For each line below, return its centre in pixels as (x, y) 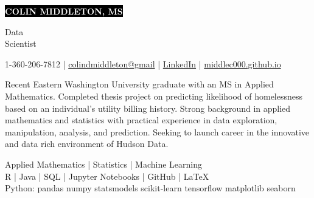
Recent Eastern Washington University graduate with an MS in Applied (139, 84)
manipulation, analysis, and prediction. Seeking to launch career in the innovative (157, 131)
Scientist (21, 43)
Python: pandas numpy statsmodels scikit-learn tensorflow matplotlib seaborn (150, 188)
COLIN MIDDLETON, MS (64, 11)
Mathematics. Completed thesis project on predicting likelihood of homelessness (154, 96)
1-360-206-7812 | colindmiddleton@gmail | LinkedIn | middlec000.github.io (143, 63)
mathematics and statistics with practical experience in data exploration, (141, 120)
